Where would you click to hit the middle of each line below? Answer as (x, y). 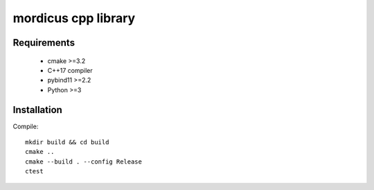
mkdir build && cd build (67, 142)
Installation (37, 110)
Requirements (44, 43)
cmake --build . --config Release (83, 162)
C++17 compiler (70, 70)
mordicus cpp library (74, 18)
